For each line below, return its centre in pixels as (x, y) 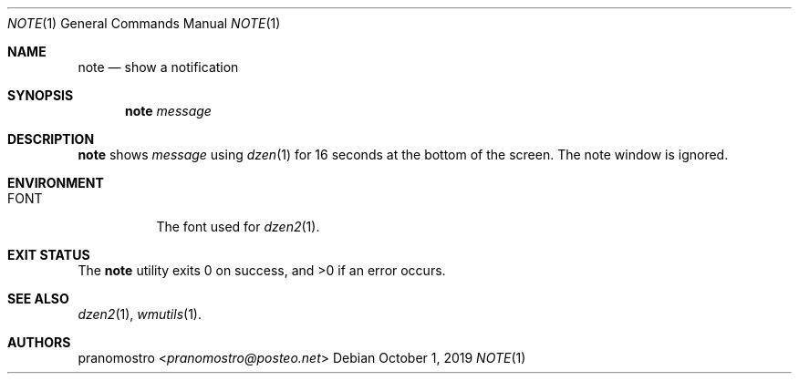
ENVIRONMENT (56, 183)
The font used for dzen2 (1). (238, 227)
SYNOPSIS (41, 95)
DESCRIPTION (51, 139)
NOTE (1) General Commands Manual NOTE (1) (144, 23)
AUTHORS (39, 342)
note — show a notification (158, 67)
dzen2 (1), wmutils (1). (140, 314)
